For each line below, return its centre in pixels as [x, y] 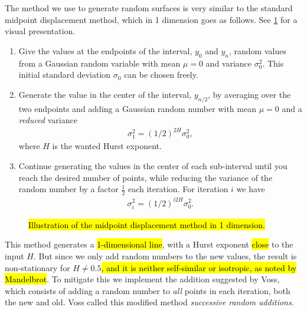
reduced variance [48, 120]
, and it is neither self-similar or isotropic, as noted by [199, 267]
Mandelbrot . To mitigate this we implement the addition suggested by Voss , [142, 279]
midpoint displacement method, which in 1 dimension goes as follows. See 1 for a [151, 19]
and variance [229, 63]
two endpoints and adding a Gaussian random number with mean [137, 108]
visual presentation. [40, 31]
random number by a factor [68, 189]
